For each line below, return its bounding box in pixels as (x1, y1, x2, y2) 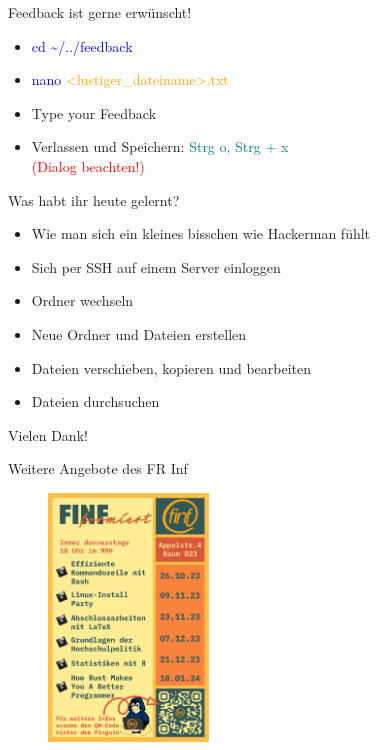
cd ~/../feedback (31, 35, 133, 56)
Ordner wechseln (31, 290, 134, 311)
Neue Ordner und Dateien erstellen (31, 323, 247, 344)
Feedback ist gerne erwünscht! (8, 2, 192, 22)
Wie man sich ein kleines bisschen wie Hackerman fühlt (31, 223, 371, 244)
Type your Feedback (31, 102, 157, 123)
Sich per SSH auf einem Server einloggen (31, 256, 281, 277)
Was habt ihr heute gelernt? (8, 189, 180, 210)
